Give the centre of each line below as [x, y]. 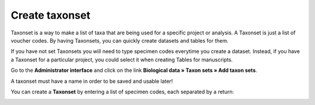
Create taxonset [50, 15]
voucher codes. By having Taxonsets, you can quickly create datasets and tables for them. [120, 40]
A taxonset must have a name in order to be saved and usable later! [92, 81]
